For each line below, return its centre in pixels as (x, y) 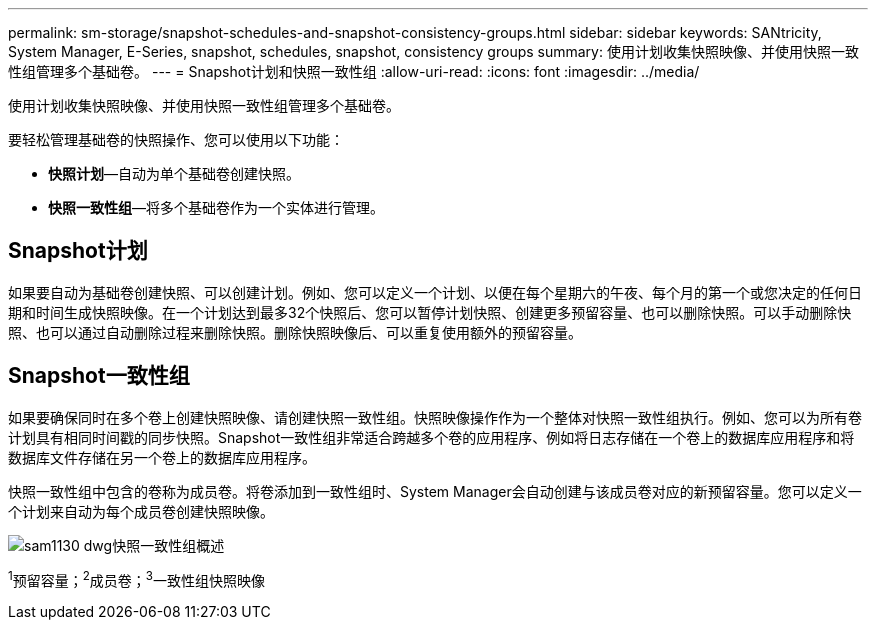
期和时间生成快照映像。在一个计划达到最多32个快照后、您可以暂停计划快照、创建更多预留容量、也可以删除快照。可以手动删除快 (430, 312)
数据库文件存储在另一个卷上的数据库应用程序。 (162, 457)
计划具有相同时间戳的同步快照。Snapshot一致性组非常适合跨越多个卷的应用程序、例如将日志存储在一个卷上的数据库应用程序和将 (431, 437)
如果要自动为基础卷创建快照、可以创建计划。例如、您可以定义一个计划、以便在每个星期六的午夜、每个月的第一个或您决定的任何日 (435, 292)
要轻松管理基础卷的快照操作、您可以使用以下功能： (176, 139)
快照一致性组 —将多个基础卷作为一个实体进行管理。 (216, 207)
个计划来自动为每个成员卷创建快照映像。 (141, 511)
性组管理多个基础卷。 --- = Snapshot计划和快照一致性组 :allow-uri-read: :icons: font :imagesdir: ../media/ (354, 71)
